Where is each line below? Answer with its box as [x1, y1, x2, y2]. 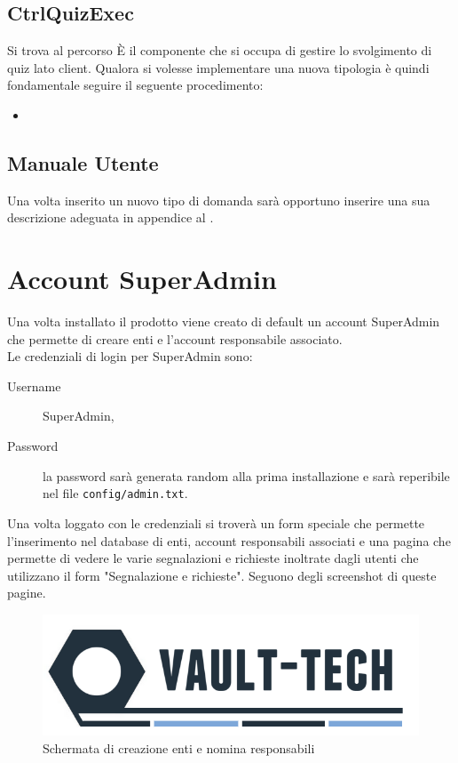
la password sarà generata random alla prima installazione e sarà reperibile [43, 466, 450, 485]
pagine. [7, 583, 46, 602]
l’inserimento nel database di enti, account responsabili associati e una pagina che [7, 531, 451, 550]
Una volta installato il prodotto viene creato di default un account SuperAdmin [7, 312, 440, 331]
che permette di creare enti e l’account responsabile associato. [7, 329, 343, 348]
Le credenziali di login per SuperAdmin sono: [7, 347, 253, 365]
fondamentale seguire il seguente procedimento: [7, 76, 264, 94]
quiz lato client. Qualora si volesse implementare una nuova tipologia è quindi [7, 58, 430, 76]
